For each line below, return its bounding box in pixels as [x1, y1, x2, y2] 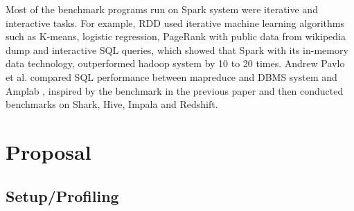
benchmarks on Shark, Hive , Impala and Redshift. [6, 97, 218, 111]
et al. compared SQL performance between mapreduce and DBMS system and [6, 69, 337, 84]
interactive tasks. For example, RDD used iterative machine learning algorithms [6, 15, 344, 30]
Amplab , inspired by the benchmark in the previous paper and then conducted [6, 83, 344, 98]
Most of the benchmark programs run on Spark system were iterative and [6, 2, 318, 16]
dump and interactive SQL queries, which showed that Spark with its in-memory [6, 42, 348, 57]
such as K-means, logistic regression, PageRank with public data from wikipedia [6, 29, 346, 44]
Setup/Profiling [6, 185, 119, 206]
